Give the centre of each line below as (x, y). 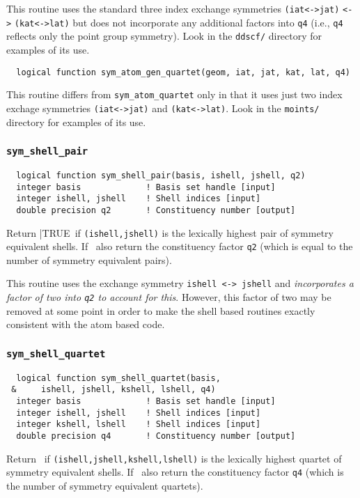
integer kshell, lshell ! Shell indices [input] (139, 425)
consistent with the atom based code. (86, 324)
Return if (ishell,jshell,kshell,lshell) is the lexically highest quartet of (174, 458)
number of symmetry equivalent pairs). (89, 259)
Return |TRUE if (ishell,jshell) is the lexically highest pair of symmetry (170, 232)
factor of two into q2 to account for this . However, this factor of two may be (169, 297)
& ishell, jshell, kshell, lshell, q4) (114, 390)
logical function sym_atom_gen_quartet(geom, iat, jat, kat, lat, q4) (183, 72)
